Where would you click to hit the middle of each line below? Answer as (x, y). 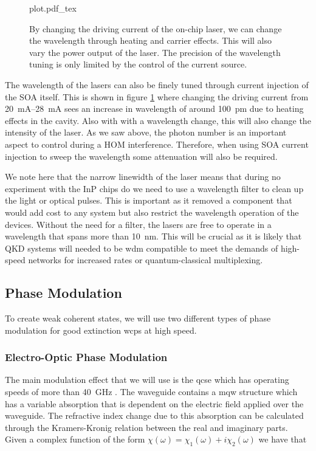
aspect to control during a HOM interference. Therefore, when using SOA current (157, 144)
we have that (283, 439)
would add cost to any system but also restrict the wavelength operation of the (152, 212)
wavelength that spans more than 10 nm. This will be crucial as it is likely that (153, 236)
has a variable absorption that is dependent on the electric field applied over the (154, 403)
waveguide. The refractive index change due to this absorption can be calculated (154, 415)
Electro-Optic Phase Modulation (86, 357)
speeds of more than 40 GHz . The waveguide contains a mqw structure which (151, 392)
